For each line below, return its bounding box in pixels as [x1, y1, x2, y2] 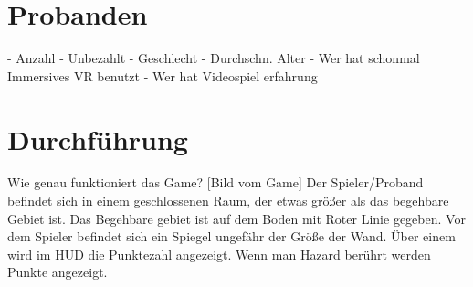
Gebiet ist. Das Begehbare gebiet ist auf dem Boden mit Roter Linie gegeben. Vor [7, 208, 466, 228]
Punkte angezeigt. [7, 262, 108, 282]
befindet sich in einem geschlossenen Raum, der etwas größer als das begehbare [7, 191, 449, 210]
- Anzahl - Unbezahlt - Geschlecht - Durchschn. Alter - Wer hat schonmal [7, 48, 420, 68]
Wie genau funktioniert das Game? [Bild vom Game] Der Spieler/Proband [7, 173, 424, 192]
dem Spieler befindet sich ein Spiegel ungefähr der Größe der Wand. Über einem [7, 227, 456, 246]
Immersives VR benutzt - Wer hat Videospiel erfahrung [7, 66, 318, 85]
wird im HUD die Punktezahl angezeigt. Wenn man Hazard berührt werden [7, 244, 431, 263]
